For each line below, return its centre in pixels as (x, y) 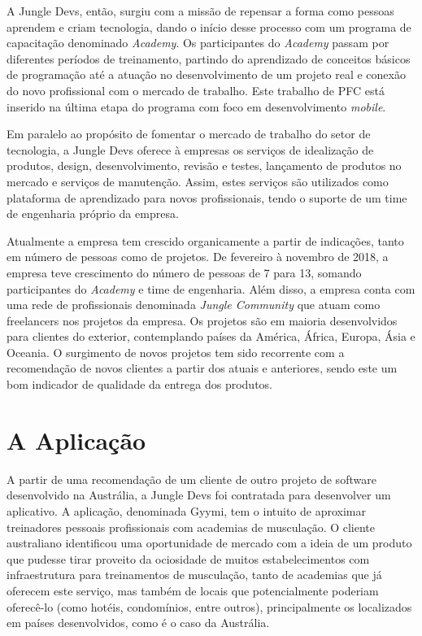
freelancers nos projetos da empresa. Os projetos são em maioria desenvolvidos (202, 320)
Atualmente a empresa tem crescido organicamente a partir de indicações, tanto (205, 240)
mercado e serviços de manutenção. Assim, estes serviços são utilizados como (198, 181)
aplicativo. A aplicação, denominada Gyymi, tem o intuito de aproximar (186, 510)
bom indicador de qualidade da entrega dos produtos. (139, 384)
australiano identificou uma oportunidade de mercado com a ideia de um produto (209, 543)
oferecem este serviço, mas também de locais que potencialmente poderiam (193, 590)
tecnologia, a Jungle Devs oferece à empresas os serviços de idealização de (190, 149)
